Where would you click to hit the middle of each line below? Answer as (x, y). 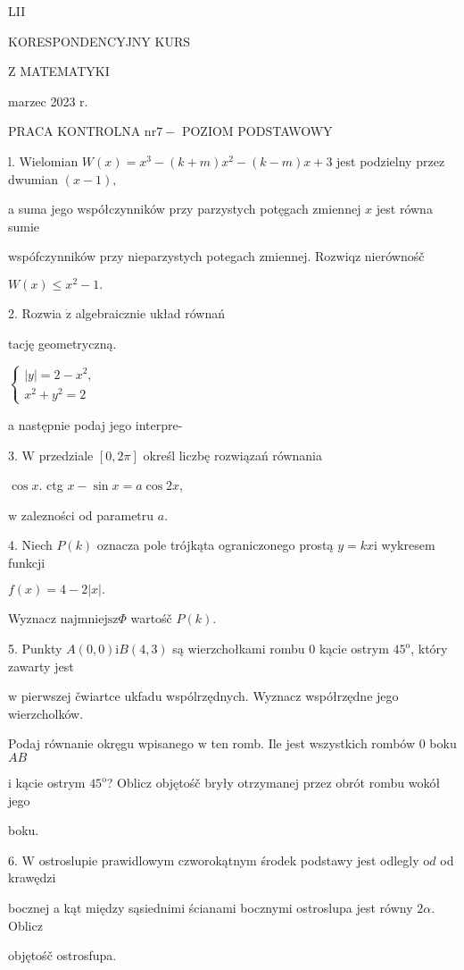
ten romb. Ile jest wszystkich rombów (313, 743)
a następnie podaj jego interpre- (95, 424)
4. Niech (30, 545)
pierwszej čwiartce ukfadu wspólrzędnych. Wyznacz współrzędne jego (210, 696)
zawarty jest (41, 666)
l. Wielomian (43, 160)
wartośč (151, 618)
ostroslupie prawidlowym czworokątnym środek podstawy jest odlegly (229, 860)
